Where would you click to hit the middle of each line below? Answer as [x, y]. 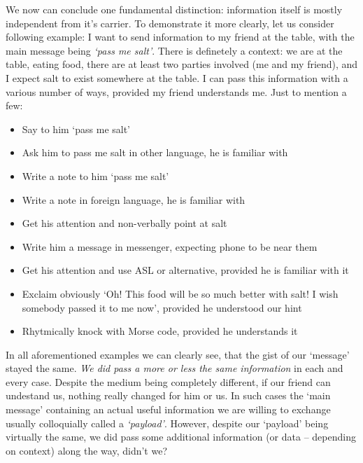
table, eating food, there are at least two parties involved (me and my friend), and [182, 64]
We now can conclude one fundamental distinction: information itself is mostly [174, 9]
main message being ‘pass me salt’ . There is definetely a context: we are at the [174, 50]
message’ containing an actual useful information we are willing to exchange [168, 409]
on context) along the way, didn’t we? [86, 450]
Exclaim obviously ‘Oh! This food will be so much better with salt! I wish [180, 293]
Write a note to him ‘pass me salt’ [95, 175]
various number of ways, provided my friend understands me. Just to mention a [176, 91]
